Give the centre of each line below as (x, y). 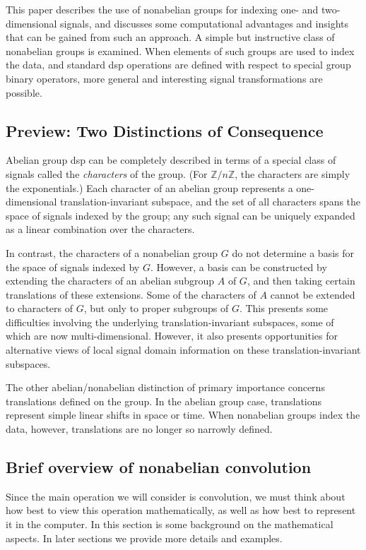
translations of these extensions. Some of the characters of (131, 294)
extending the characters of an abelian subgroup (110, 281)
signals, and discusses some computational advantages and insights (204, 23)
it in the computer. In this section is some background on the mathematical (170, 524)
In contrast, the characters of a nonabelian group (112, 252)
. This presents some (284, 308)
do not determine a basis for (293, 252)
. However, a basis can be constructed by (238, 267)
